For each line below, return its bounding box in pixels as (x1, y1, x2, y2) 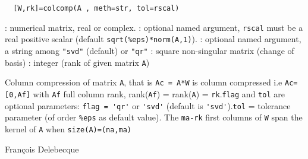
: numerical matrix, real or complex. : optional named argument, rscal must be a (5, 21, 303, 33)
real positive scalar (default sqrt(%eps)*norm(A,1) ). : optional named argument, (5, 33, 301, 45)
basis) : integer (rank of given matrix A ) (5, 56, 150, 68)
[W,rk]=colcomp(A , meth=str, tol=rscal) (13, 4, 180, 12)
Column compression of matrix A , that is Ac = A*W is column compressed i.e (5, 76, 282, 88)
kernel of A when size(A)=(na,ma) (5, 122, 131, 135)
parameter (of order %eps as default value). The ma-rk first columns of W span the (5, 111, 303, 123)
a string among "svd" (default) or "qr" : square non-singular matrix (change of (5, 44, 294, 56)
